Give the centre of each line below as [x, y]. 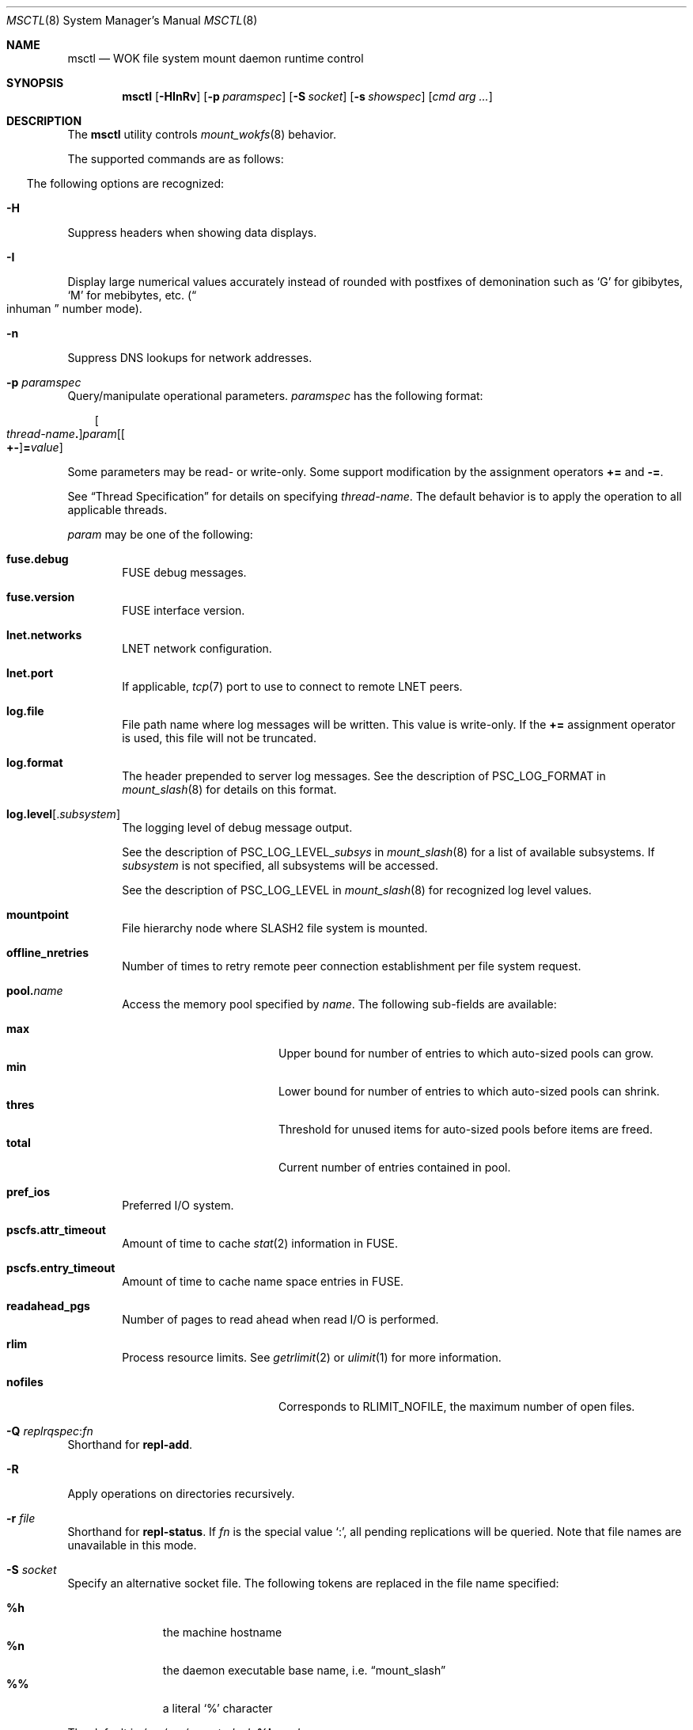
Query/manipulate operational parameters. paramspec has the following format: [275, 396]
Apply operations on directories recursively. [181, 1494]
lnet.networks [44, 635]
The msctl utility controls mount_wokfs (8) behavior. [202, 134]
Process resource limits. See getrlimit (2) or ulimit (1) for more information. [312, 1357]
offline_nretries [48, 953]
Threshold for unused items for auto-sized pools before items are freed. [466, 1129]
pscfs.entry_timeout [61, 1268]
